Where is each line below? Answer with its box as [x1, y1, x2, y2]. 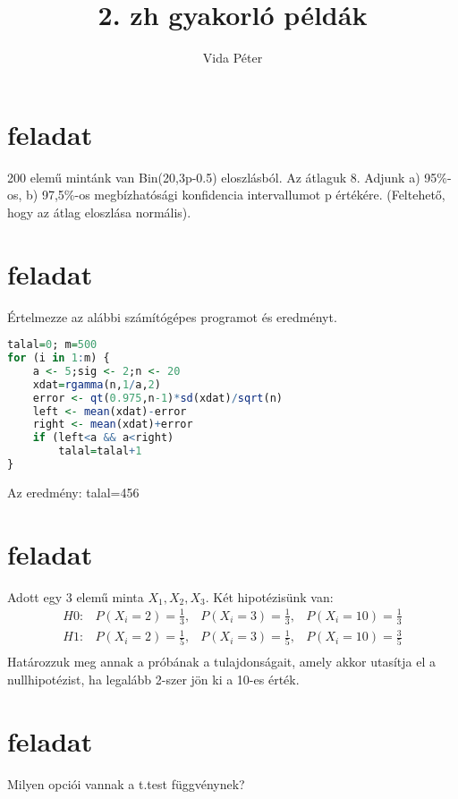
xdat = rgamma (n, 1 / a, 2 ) [32, 378, 161, 391]
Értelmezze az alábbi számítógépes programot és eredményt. [7, 307, 337, 326]
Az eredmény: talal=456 [7, 482, 140, 501]
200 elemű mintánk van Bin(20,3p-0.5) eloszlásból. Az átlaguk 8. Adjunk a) [7, 167, 420, 186]
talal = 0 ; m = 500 [7, 338, 98, 352]
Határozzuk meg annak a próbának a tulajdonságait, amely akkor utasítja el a [7, 652, 437, 671]
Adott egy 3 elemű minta [7, 587, 144, 606]
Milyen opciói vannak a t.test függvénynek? [7, 774, 245, 793]
